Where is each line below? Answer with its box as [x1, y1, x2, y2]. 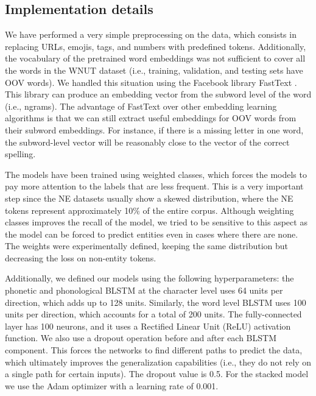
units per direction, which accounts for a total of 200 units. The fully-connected [5, 308, 302, 320]
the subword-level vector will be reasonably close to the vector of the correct [5, 135, 290, 148]
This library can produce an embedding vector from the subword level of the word [5, 88, 312, 101]
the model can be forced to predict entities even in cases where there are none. [5, 227, 298, 240]
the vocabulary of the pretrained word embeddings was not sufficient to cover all [5, 52, 306, 65]
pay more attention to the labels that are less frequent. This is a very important [5, 180, 304, 193]
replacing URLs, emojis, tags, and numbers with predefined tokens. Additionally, [5, 40, 306, 52]
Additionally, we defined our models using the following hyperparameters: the [5, 272, 294, 285]
